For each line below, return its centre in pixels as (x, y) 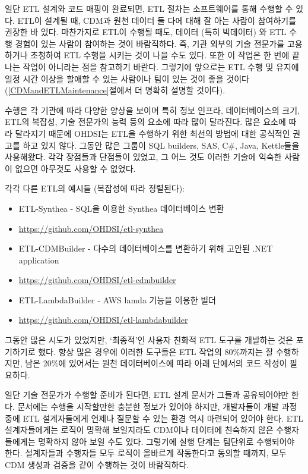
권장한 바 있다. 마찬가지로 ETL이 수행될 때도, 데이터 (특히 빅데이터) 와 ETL (146, 32)
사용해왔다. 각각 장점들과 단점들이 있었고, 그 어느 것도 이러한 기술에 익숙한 (143, 157)
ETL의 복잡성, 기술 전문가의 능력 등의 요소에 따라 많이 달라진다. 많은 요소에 (145, 122)
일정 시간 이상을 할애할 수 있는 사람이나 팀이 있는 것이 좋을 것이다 (127, 78)
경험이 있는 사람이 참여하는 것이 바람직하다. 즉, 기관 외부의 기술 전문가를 (150, 43)
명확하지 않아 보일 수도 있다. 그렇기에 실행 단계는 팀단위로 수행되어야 (166, 441)
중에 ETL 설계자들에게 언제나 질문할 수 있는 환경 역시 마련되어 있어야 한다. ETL (154, 418)
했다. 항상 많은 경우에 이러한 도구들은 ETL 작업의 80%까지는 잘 (156, 351)
